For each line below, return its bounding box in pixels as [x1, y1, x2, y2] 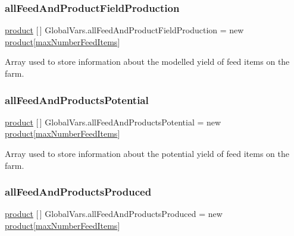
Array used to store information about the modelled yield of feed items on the [5, 55, 290, 68]
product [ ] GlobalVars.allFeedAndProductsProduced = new [5, 207, 223, 220]
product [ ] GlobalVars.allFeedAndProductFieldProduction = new [5, 24, 244, 36]
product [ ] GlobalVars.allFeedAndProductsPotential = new [5, 115, 221, 128]
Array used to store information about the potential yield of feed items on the [5, 147, 289, 159]
